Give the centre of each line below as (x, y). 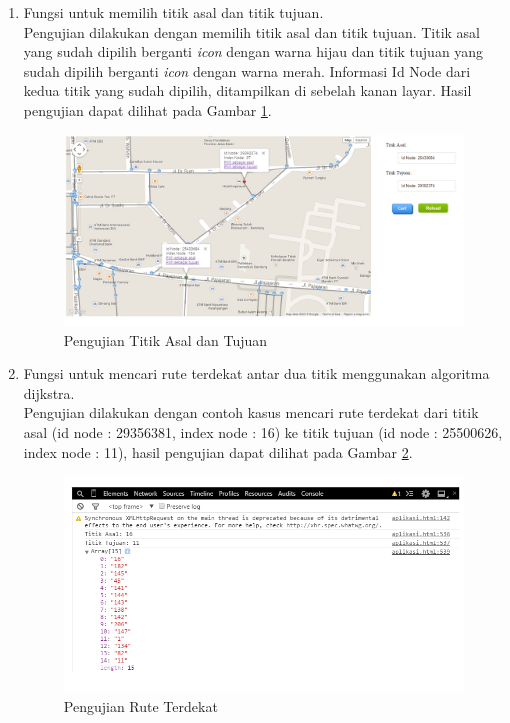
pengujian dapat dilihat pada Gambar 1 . (147, 109)
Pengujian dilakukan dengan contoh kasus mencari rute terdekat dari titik (251, 412)
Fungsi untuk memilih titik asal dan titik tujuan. (173, 12)
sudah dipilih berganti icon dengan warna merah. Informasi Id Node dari (247, 70)
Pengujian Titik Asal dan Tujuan (165, 339)
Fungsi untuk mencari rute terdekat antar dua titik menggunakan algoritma (256, 373)
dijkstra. (49, 392)
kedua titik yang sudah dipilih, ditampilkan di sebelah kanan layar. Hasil (247, 90)
